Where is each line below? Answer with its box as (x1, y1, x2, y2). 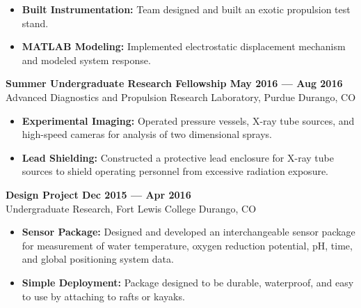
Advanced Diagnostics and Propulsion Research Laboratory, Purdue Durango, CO (6, 89, 356, 104)
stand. (22, 15, 49, 30)
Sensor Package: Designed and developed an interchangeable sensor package (22, 224, 355, 239)
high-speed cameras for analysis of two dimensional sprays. (22, 127, 272, 141)
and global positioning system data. (22, 252, 174, 266)
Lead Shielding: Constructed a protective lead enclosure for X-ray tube (22, 150, 334, 164)
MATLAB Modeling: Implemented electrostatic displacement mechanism (22, 39, 346, 54)
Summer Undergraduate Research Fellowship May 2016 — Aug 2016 (6, 76, 343, 91)
